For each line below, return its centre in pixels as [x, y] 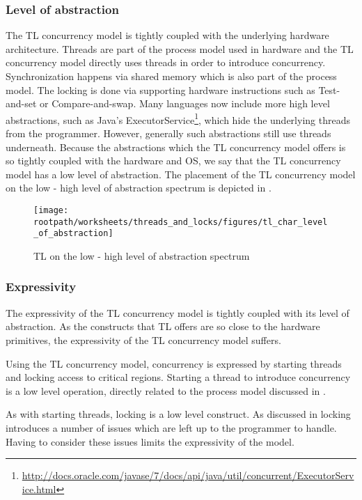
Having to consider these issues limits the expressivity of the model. [150, 441]
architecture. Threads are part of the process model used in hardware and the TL [180, 48]
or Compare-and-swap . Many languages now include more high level [185, 103]
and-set [21, 103]
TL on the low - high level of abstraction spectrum [142, 255]
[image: [51, 210]
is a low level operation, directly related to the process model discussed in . [166, 390]
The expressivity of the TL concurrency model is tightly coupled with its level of [178, 312]
